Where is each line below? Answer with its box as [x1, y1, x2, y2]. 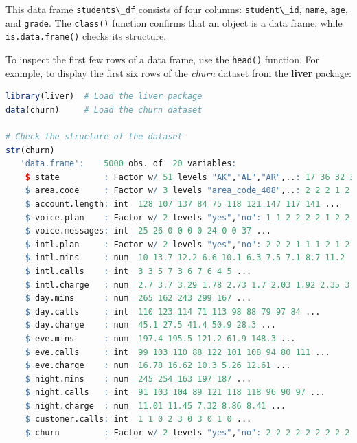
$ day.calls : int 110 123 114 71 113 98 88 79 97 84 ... [25, 306, 321, 317]
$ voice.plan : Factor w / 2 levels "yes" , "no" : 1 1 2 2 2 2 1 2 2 [25, 212, 350, 223]
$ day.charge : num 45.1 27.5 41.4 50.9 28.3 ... [25, 320, 276, 330]
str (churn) [5, 145, 55, 155]
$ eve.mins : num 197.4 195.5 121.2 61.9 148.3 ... [25, 333, 296, 343]
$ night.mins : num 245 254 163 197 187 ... [25, 374, 252, 384]
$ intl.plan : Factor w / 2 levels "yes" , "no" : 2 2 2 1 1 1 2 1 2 [25, 239, 350, 249]
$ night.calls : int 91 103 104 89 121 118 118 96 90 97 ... [25, 387, 325, 398]
